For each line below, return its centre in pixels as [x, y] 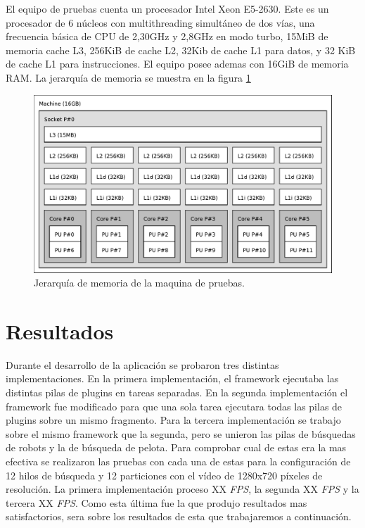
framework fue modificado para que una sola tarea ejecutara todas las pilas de [174, 406]
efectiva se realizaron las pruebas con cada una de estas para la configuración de [178, 461]
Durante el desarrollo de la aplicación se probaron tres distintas [142, 364]
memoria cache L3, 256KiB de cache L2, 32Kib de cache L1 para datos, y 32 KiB [181, 50]
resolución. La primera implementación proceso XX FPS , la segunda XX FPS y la [182, 489]
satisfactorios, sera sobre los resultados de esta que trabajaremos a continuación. [179, 516]
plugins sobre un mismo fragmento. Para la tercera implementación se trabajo [173, 420]
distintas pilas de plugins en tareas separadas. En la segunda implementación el [177, 392]
